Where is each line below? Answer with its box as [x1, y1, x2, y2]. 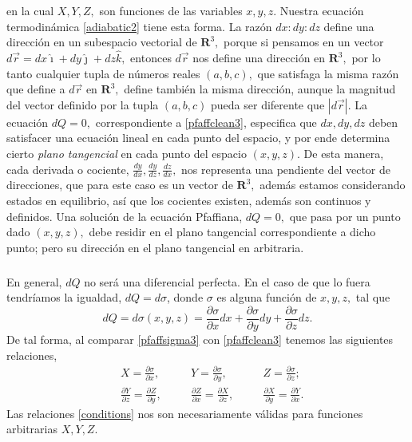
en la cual [6, 2, 54, 18]
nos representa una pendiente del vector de [181, 160, 391, 177]
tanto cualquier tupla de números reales [6, 65, 200, 81]
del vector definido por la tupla [6, 96, 159, 112]
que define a [6, 81, 65, 97]
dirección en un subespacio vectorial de [6, 34, 197, 50]
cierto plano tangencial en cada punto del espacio [6, 144, 247, 161]
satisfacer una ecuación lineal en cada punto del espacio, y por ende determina [6, 129, 390, 146]
